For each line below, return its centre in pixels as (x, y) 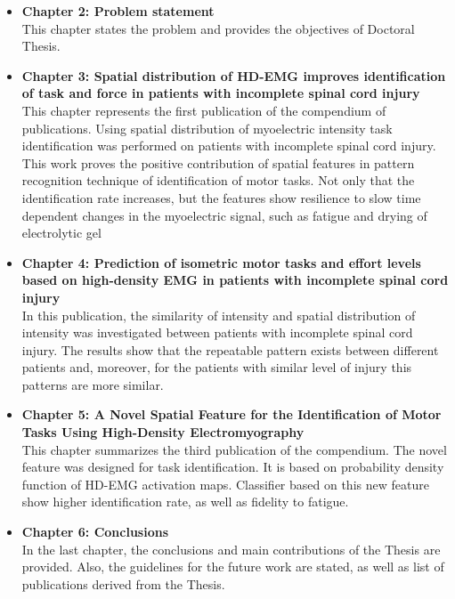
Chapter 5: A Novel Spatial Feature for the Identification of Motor (232, 414)
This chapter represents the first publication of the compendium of (204, 110)
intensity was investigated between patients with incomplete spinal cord (217, 332)
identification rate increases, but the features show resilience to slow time (221, 197)
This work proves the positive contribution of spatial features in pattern (218, 162)
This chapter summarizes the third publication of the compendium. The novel (234, 449)
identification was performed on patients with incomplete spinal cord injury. (229, 146)
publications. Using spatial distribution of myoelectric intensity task (207, 128)
